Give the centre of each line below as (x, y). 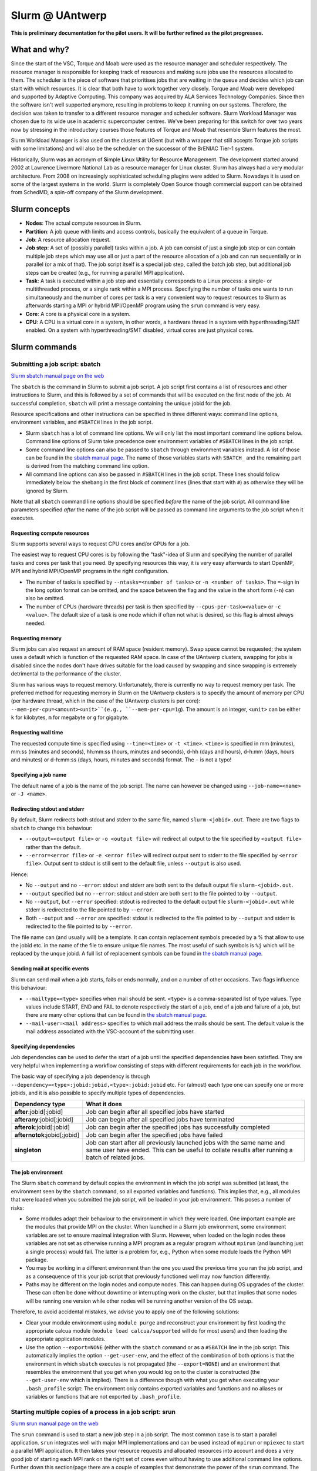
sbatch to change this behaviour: (52, 828)
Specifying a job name (39, 775)
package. (37, 1260)
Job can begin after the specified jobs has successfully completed (178, 1127)
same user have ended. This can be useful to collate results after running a (189, 1150)
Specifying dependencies (43, 1047)
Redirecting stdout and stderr (48, 809)
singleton (28, 1150)
